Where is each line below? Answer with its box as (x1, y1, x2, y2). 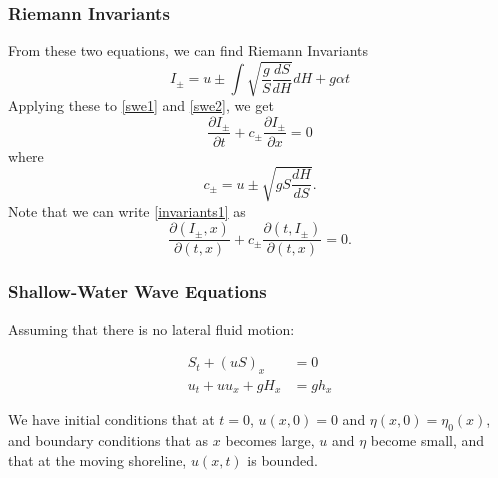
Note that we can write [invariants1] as (8, 200, 246, 221)
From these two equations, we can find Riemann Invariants (8, 40, 369, 61)
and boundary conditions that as (8, 430, 209, 451)
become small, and (370, 430, 485, 451)
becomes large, (225, 430, 315, 451)
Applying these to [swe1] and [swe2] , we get (8, 95, 274, 116)
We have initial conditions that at (8, 409, 215, 430)
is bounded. (247, 449, 318, 470)
